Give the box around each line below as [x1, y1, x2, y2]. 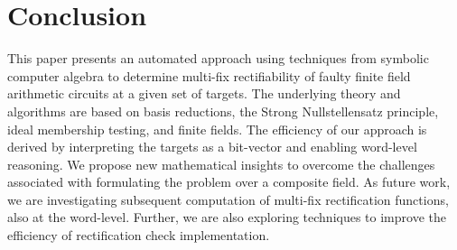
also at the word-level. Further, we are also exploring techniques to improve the [7, 208, 446, 227]
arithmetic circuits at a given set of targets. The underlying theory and [7, 84, 401, 103]
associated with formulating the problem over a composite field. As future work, [7, 172, 451, 191]
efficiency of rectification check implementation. [7, 226, 270, 245]
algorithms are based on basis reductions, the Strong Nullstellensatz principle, [7, 101, 439, 120]
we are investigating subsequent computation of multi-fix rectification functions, [7, 190, 449, 208]
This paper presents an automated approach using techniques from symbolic [7, 49, 429, 68]
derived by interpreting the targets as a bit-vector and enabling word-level [7, 137, 417, 156]
